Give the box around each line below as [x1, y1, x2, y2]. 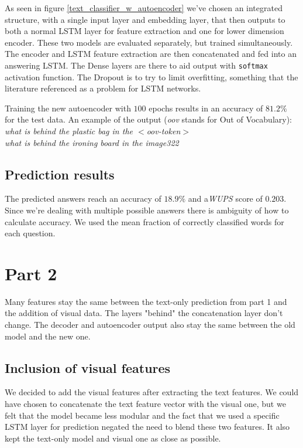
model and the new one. [5, 330, 91, 342]
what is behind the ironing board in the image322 [5, 136, 179, 148]
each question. [5, 227, 56, 239]
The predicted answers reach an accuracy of [5, 192, 161, 205]
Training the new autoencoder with [5, 101, 131, 114]
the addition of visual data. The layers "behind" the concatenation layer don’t [5, 307, 283, 319]
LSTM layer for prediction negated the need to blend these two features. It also [5, 420, 290, 433]
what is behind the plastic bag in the [5, 125, 133, 137]
